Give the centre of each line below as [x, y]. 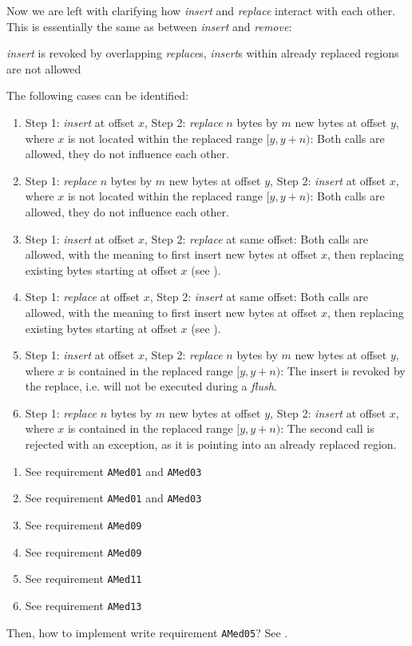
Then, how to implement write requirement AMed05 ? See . [147, 632]
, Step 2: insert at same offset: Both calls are [259, 297]
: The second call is [327, 428]
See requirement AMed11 [83, 579]
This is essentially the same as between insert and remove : [149, 26]
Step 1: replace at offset [83, 297]
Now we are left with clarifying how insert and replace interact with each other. [201, 10]
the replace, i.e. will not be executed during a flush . [151, 386]
